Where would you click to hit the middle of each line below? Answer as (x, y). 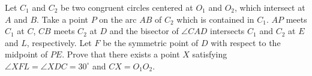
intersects (227, 31)
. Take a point (62, 19)
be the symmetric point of (151, 42)
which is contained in (215, 19)
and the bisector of (144, 31)
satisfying (210, 54)
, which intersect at (270, 7)
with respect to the (246, 42)
